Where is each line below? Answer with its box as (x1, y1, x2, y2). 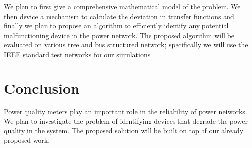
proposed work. (4, 135, 50, 145)
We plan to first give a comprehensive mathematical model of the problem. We (4, 1, 241, 11)
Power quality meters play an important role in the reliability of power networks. (4, 106, 247, 116)
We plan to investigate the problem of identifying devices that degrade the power (4, 116, 248, 126)
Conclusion (4, 78, 80, 98)
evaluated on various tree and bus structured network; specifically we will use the (4, 40, 248, 50)
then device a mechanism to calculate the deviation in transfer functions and (4, 11, 234, 21)
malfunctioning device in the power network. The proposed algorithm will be (4, 30, 235, 40)
